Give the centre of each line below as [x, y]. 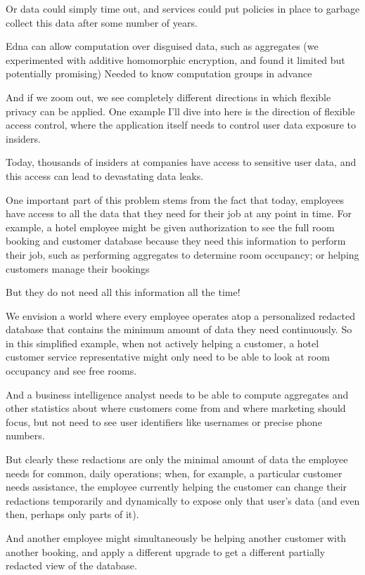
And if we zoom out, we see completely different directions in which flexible [168, 97]
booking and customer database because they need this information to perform [176, 241]
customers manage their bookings [78, 268]
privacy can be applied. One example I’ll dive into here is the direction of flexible [180, 111]
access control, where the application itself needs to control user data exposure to [181, 125]
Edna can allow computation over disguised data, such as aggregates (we [162, 46]
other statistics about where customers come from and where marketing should [176, 408]
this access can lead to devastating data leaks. [105, 175]
